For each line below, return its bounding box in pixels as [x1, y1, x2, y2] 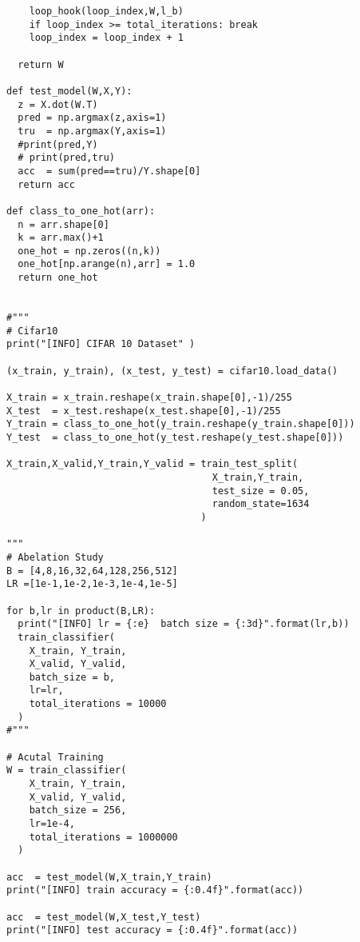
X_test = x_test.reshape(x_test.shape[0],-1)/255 [6, 405, 281, 417]
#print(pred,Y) [18, 138, 98, 150]
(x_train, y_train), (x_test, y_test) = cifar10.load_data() [6, 365, 338, 377]
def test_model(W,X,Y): [6, 85, 133, 97]
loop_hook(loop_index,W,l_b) [29, 6, 184, 17]
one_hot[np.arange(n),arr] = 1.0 [18, 258, 196, 270]
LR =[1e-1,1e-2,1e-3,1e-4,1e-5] [6, 578, 178, 590]
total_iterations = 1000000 [29, 831, 178, 843]
